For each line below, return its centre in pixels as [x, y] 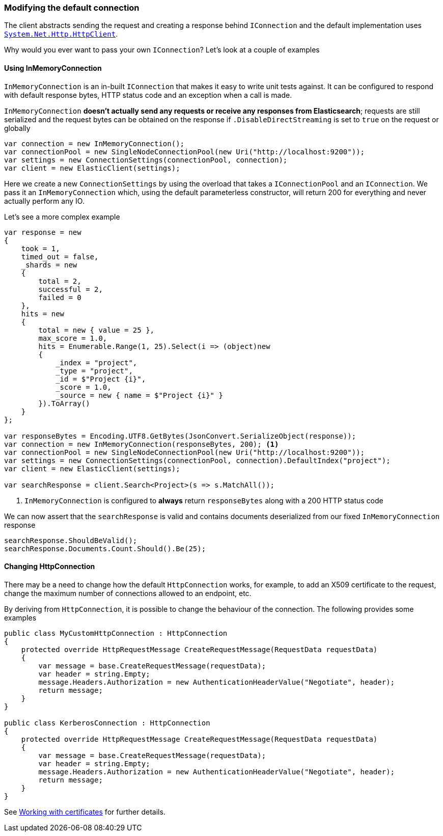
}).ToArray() [64, 403]
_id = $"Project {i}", [101, 379]
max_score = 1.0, [73, 338]
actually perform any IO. [44, 201]
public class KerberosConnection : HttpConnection [107, 723]
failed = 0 [60, 297]
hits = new [43, 314]
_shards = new [49, 265]
